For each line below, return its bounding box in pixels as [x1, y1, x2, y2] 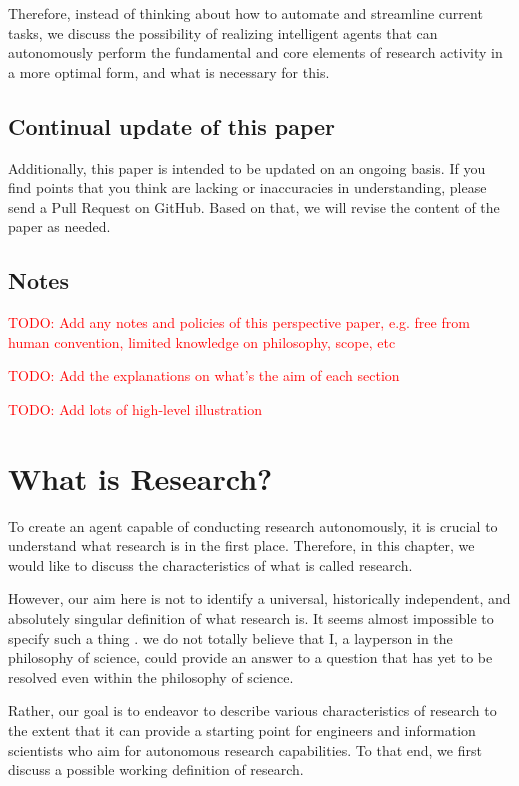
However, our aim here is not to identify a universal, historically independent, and [8, 588, 511, 609]
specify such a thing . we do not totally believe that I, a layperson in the [8, 627, 453, 648]
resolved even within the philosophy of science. [8, 666, 294, 687]
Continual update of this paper [8, 110, 336, 141]
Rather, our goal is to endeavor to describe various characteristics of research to [8, 700, 497, 721]
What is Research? [8, 457, 273, 498]
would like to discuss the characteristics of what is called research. [8, 554, 413, 575]
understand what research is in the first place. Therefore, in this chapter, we [8, 535, 475, 556]
